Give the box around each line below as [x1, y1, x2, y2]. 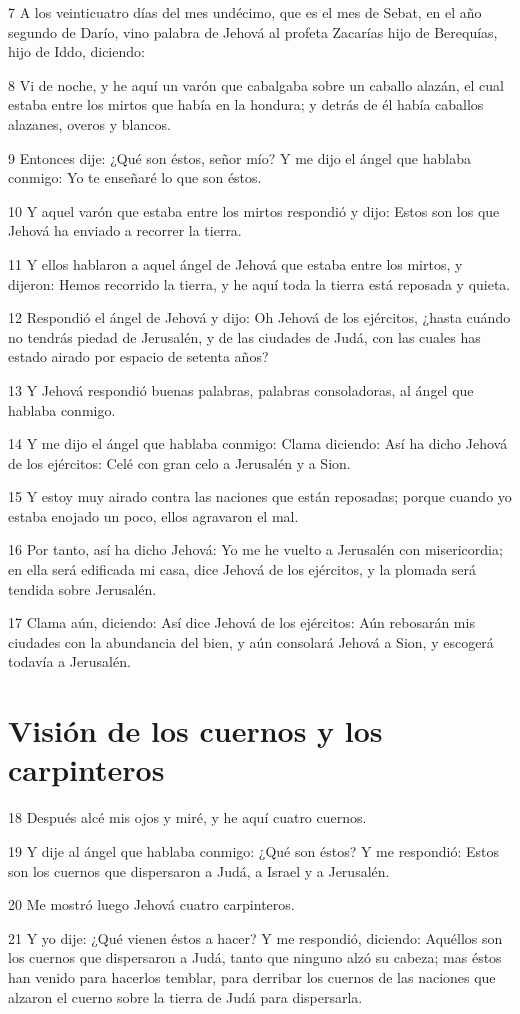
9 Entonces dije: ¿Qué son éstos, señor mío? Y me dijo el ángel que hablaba [8, 147, 471, 168]
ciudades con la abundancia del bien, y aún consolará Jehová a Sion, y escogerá [8, 631, 494, 652]
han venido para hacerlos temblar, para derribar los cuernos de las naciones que [8, 966, 496, 987]
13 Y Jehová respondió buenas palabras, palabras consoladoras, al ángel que [8, 379, 474, 400]
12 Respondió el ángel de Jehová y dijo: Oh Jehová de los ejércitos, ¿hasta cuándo [8, 307, 511, 328]
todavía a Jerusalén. [8, 651, 131, 672]
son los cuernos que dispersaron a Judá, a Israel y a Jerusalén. [8, 860, 390, 881]
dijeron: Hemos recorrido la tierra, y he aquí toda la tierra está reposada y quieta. [8, 273, 511, 294]
